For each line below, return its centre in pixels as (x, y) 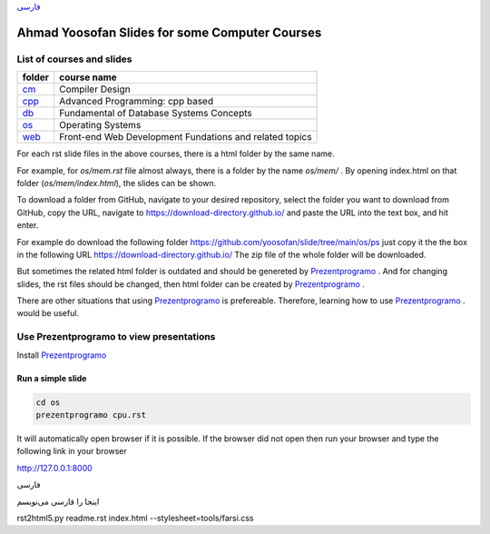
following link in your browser (72, 451)
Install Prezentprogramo (62, 355)
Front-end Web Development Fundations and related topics (186, 137)
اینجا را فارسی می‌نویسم (58, 501)
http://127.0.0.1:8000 (54, 468)
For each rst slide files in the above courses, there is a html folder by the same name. (176, 153)
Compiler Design (95, 89)
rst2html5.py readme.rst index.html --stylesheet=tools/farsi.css (135, 518)
